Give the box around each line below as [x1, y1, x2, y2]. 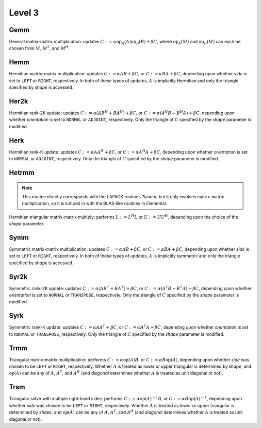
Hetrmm [9, 168, 34, 177]
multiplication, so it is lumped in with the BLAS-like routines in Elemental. [22, 201, 167, 206]
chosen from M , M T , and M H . [9, 45, 70, 51]
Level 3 [9, 7, 39, 18]
